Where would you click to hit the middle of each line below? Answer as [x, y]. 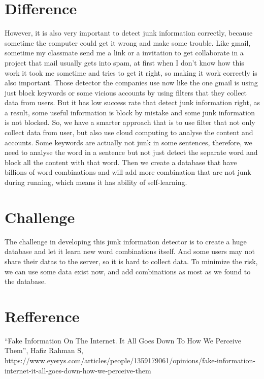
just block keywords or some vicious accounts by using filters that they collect [126, 92]
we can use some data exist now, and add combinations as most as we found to [128, 271]
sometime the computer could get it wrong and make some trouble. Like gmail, [128, 42]
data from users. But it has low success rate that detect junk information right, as [132, 102]
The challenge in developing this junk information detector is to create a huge [126, 241]
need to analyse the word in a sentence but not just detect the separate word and [131, 152]
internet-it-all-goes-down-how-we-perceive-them [78, 370]
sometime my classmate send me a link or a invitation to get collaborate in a [124, 53]
